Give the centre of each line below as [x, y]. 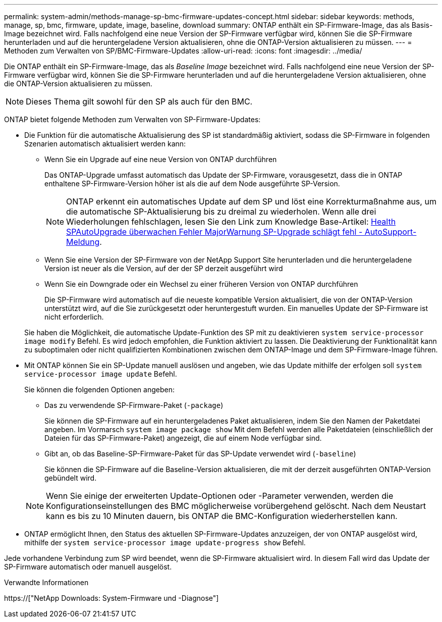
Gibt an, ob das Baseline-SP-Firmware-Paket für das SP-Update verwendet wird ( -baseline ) [200, 454]
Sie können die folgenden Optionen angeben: [99, 390]
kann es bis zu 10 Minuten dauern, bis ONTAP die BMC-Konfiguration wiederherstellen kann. [222, 516]
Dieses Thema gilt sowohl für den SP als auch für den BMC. [139, 101]
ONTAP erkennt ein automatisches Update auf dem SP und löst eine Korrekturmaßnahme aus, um [251, 201]
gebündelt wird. [71, 478]
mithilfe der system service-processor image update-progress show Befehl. [165, 542]
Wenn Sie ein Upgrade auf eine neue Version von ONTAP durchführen [161, 159]
